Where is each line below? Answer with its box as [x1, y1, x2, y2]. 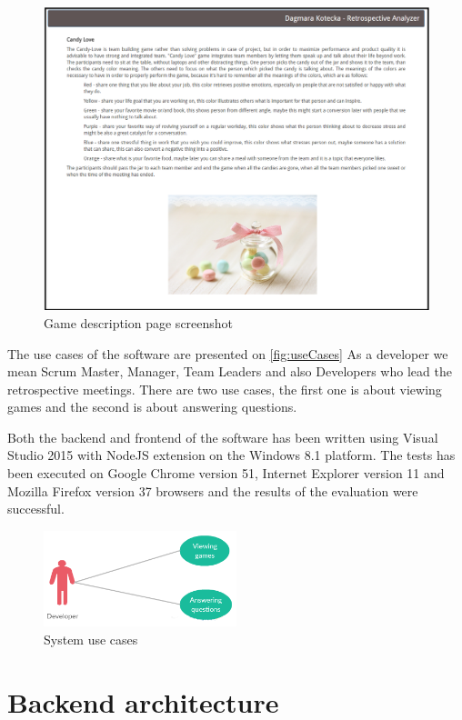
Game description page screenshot [44, 313, 234, 332]
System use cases [44, 629, 138, 648]
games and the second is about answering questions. [7, 397, 297, 416]
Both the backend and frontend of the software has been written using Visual [7, 427, 438, 446]
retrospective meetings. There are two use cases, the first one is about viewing [7, 379, 442, 398]
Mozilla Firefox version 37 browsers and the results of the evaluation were [7, 481, 418, 500]
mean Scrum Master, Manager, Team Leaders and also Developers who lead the [7, 362, 452, 381]
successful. [7, 499, 65, 518]
